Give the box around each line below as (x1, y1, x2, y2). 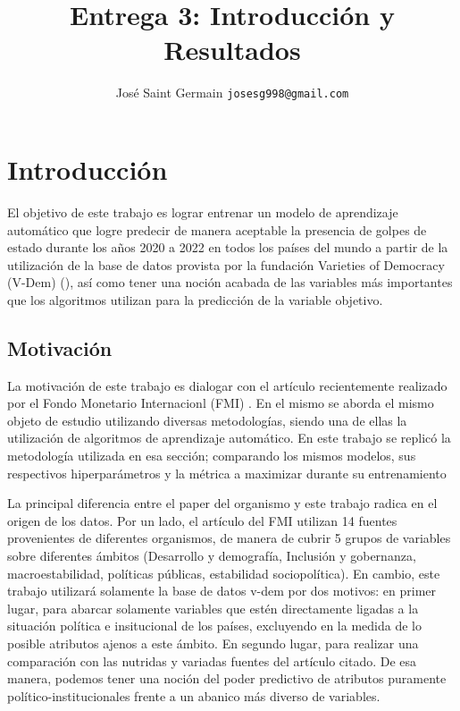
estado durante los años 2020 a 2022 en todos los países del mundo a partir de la (7, 238, 448, 257)
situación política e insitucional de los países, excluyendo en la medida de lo (7, 616, 422, 635)
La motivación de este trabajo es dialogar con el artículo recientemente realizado (7, 376, 447, 394)
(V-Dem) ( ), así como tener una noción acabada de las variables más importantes (7, 273, 453, 292)
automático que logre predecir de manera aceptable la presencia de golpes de (7, 220, 427, 239)
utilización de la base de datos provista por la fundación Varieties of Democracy (7, 255, 445, 274)
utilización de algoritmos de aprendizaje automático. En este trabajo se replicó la (7, 428, 451, 447)
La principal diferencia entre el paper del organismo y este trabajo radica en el (7, 494, 438, 512)
